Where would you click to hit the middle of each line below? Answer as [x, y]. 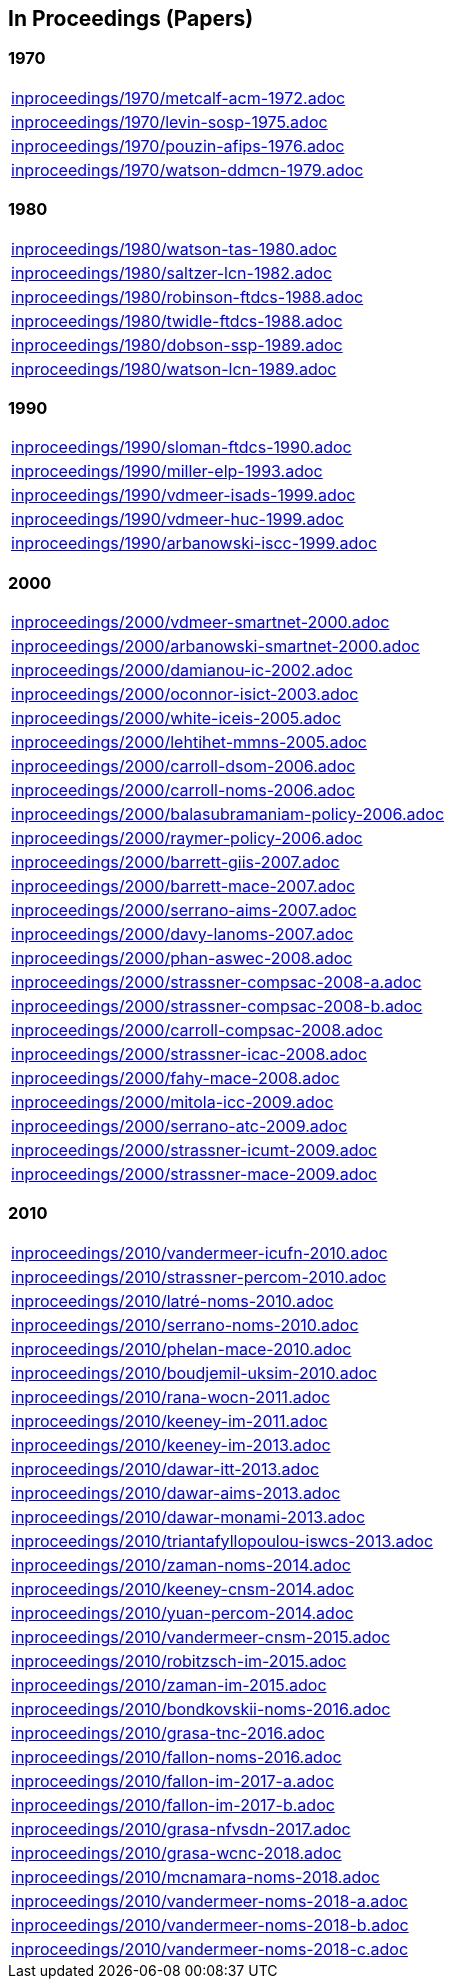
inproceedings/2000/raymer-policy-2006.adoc [187, 838]
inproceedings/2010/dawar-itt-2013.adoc [165, 1468]
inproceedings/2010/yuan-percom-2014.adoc [182, 1612]
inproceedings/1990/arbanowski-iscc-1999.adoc [194, 543]
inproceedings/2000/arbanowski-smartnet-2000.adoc [215, 646]
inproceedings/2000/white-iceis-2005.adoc [176, 718]
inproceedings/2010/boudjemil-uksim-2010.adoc [194, 1372]
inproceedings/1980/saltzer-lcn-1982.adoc [172, 272]
